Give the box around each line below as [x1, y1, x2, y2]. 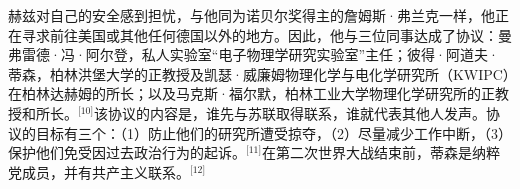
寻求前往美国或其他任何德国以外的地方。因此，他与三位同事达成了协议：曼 [21, 24, 512, 45]
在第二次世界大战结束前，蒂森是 [262, 142, 473, 163]
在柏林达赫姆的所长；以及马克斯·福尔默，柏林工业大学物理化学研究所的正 [8, 83, 495, 104]
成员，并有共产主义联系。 [21, 161, 190, 182]
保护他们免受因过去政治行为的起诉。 [8, 142, 246, 163]
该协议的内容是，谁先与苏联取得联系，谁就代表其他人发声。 [94, 102, 487, 123]
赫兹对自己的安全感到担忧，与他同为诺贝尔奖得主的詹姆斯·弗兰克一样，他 [8, 5, 495, 25]
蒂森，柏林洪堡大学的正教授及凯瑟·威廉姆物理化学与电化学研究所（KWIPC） [8, 63, 510, 84]
